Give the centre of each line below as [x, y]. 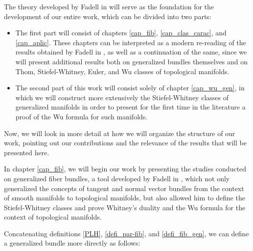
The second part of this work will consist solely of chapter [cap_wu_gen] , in [130, 88]
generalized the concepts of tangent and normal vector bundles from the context [124, 188]
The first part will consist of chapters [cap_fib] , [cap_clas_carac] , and [121, 33]
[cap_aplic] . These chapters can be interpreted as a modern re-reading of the [131, 42]
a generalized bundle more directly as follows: [72, 243]
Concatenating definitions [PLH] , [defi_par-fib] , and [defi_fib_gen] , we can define [126, 233]
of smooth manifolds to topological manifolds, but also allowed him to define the [125, 198]
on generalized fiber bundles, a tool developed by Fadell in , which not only [117, 178]
